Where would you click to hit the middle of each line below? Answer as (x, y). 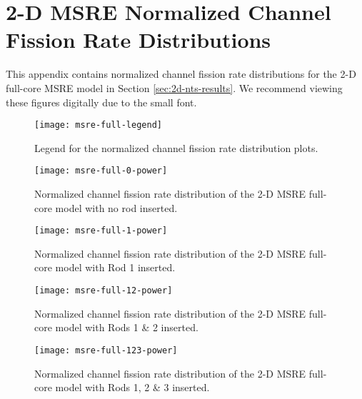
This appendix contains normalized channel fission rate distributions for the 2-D (181, 74)
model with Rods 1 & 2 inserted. (127, 327)
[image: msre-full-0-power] (101, 171)
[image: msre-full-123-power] (106, 350)
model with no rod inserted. (116, 207)
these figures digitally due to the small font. (101, 102)
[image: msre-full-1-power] (101, 231)
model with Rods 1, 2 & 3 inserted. (132, 387)
